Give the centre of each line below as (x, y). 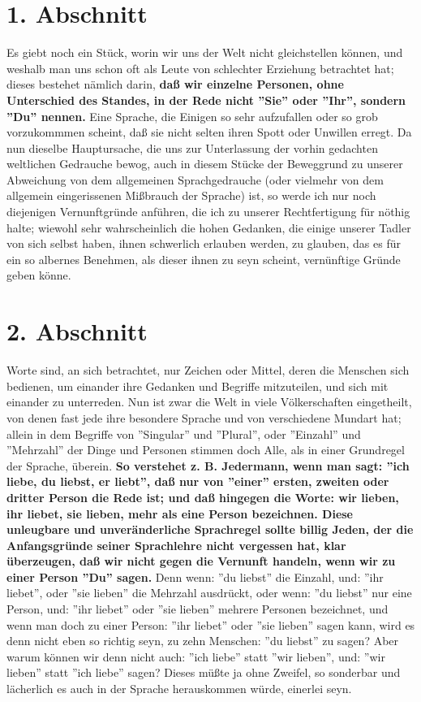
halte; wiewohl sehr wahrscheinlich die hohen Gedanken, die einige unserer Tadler (209, 227)
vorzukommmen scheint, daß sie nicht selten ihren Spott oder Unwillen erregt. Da (209, 132)
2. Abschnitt (77, 331)
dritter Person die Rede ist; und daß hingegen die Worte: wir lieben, (203, 497)
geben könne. (39, 275)
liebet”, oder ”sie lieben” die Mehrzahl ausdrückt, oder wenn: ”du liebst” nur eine (209, 593)
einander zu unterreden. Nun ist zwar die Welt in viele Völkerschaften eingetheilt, (209, 402)
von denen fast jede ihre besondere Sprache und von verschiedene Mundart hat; (204, 417)
